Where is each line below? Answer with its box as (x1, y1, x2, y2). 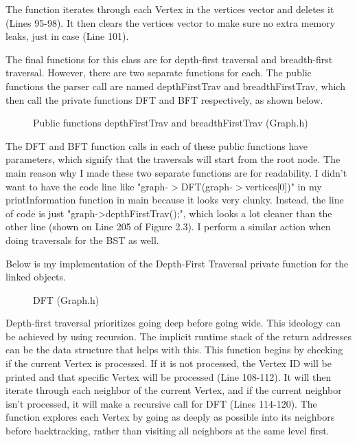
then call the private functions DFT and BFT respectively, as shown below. (5, 92, 323, 107)
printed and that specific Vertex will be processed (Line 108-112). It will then (5, 369, 332, 384)
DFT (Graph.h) (33, 292, 100, 307)
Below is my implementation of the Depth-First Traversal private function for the (5, 256, 349, 270)
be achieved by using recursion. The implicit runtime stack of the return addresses (5, 329, 352, 343)
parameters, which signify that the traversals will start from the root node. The (5, 152, 341, 166)
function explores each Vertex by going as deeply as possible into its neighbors (5, 410, 335, 424)
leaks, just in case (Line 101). (5, 29, 129, 43)
